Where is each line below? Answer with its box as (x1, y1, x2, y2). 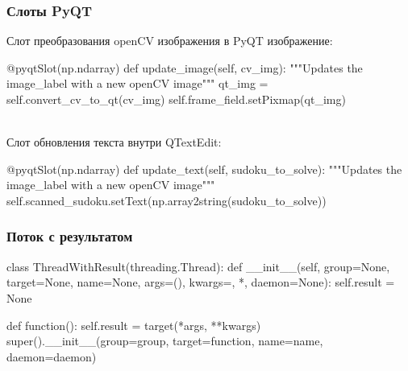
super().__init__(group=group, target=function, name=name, (6, 332, 323, 349)
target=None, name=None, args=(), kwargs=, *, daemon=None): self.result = (6, 274, 395, 291)
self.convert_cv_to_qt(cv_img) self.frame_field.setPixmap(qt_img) (6, 91, 346, 107)
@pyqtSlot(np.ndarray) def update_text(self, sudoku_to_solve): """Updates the (6, 160, 402, 177)
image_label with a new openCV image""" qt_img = (6, 75, 269, 92)
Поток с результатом (6, 226, 133, 246)
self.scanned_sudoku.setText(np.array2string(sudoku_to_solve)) (6, 192, 327, 208)
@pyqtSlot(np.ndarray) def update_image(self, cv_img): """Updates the (6, 59, 363, 76)
